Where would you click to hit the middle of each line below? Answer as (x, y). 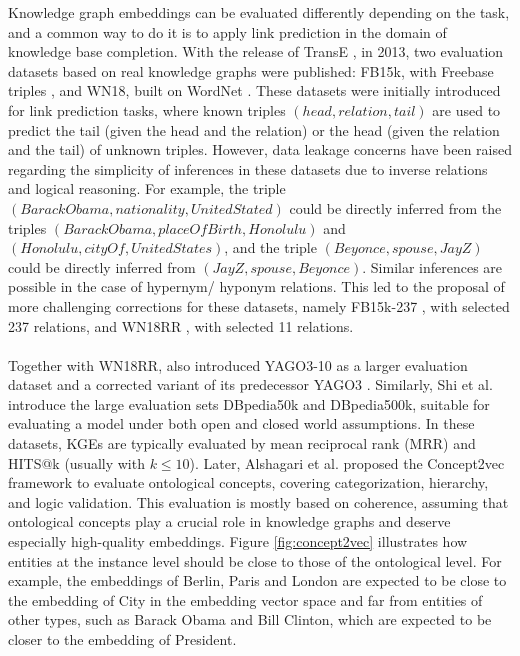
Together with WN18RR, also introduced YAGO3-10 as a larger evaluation (238, 364)
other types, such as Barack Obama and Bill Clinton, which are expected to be (250, 619)
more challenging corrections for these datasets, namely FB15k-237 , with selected (259, 305)
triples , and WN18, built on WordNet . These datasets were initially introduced (254, 90)
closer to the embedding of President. (122, 639)
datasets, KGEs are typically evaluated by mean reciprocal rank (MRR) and (242, 443)
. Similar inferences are (432, 266)
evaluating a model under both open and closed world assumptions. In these (241, 423)
